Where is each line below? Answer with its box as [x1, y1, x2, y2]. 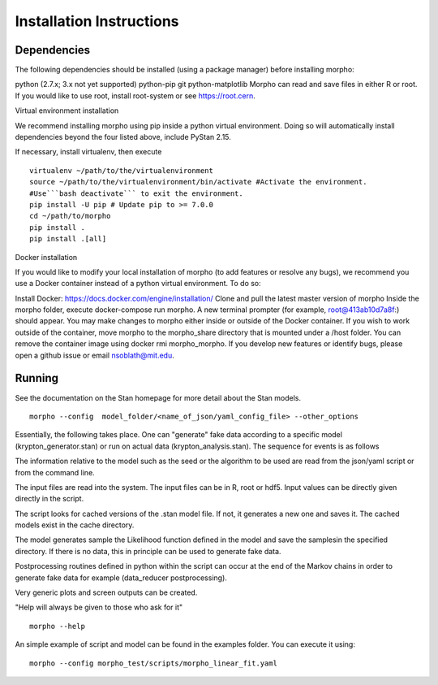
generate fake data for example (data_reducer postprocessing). [15, 573, 227, 583]
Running [15, 371, 59, 385]
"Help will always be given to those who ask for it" [15, 602, 183, 613]
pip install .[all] [29, 234, 107, 244]
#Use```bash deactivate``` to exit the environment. [29, 189, 243, 198]
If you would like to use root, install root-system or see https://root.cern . [15, 90, 255, 101]
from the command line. [15, 467, 95, 477]
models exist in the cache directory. [15, 520, 135, 530]
